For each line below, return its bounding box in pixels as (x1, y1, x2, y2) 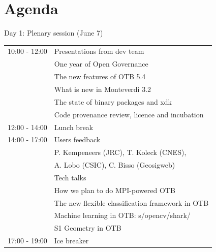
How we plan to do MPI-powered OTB (54, 184, 175, 195)
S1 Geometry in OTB (54, 223, 121, 233)
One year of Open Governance (54, 58, 148, 69)
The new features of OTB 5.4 (54, 71, 146, 82)
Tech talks (54, 172, 86, 182)
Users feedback (54, 134, 101, 145)
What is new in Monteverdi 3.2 (54, 84, 151, 94)
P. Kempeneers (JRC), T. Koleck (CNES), (54, 147, 187, 157)
